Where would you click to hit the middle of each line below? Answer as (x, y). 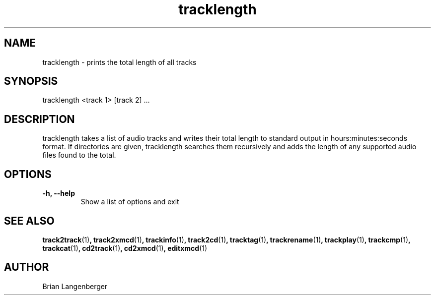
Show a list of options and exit (130, 202)
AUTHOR (27, 267)
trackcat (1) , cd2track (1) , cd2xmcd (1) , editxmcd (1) (125, 248)
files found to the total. (79, 155)
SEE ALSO (29, 221)
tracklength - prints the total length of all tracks (119, 62)
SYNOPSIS (31, 81)
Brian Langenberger (75, 286)
